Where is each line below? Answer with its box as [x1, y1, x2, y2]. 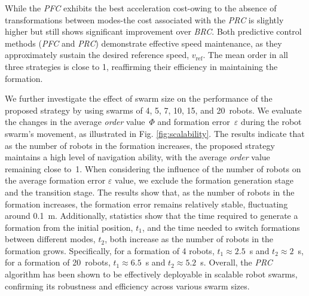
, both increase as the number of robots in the [105, 233, 274, 245]
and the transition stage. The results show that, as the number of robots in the [5, 185, 295, 198]
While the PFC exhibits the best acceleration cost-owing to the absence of [5, 2, 277, 14]
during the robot [240, 115, 302, 128]
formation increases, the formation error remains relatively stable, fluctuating [5, 197, 288, 210]
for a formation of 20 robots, [5, 256, 111, 268]
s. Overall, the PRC [200, 256, 273, 268]
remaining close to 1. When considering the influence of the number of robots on [5, 162, 301, 175]
